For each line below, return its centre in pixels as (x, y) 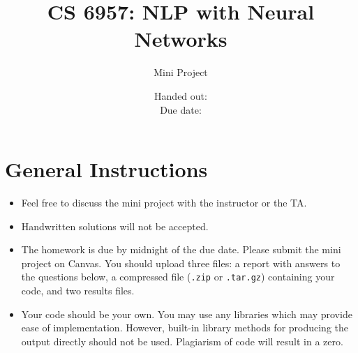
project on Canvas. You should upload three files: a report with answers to (181, 263)
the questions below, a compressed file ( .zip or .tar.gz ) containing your (178, 277)
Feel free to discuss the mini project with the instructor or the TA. (164, 203)
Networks (181, 39)
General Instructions (106, 169)
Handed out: (181, 95)
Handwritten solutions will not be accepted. (115, 226)
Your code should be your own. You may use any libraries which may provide (187, 314)
